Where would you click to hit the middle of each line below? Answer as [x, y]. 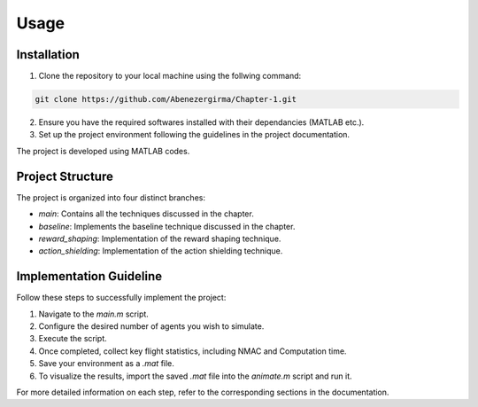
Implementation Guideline [89, 276]
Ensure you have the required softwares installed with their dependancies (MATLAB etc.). [201, 122]
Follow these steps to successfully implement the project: [121, 298]
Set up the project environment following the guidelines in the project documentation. [194, 135]
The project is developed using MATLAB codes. [103, 151]
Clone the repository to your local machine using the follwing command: [170, 76]
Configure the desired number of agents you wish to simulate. [151, 326]
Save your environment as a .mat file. [106, 364]
